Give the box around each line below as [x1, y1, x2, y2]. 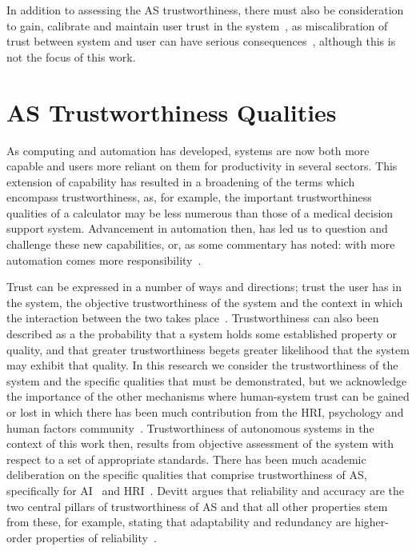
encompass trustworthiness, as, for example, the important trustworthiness [6, 189, 372, 206]
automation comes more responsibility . [6, 251, 202, 268]
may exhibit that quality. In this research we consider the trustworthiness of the [6, 357, 398, 373]
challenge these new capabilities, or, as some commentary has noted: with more [6, 236, 395, 253]
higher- [354, 513, 389, 530]
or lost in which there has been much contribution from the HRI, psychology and [6, 404, 404, 420]
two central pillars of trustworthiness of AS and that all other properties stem [6, 497, 388, 514]
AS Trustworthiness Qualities [6, 95, 337, 128]
